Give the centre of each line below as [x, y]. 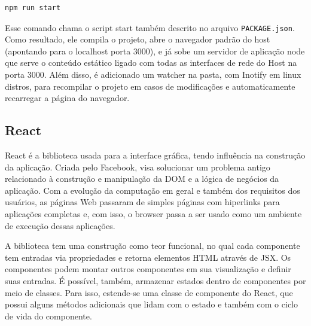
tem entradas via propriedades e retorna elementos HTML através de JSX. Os [148, 257]
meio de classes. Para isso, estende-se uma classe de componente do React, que [149, 292]
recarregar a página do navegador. [67, 98]
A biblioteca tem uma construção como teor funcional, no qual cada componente [153, 246]
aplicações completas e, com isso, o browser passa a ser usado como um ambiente [153, 213]
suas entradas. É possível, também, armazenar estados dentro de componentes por [155, 280]
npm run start [33, 8]
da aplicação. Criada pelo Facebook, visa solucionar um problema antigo [138, 167]
